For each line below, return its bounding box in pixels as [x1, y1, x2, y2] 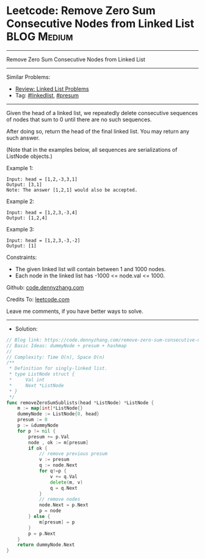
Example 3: [6, 225, 35, 233]
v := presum [38, 457, 70, 463]
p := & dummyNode [17, 422, 59, 429]
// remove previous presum [38, 451, 108, 457]
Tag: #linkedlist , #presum [15, 91, 79, 99]
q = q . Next [49, 485, 78, 491]
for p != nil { [17, 428, 56, 434]
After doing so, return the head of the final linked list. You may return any [6, 127, 190, 135]
